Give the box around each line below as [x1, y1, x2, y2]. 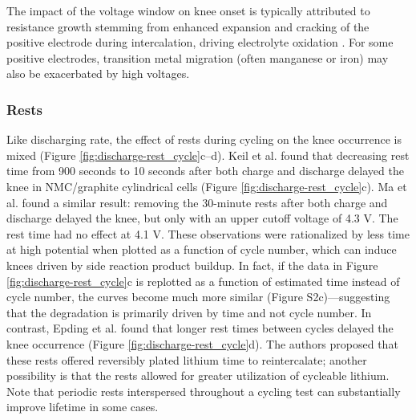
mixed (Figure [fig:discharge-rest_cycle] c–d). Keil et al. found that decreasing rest [6, 146, 410, 163]
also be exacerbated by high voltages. [6, 65, 190, 82]
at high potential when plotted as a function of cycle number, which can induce [6, 241, 397, 258]
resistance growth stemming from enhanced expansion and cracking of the [6, 18, 370, 35]
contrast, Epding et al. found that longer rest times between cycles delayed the [6, 320, 394, 336]
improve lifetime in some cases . [6, 398, 159, 415]
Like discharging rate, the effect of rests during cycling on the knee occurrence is [6, 131, 402, 148]
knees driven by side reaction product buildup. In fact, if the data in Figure [6, 256, 378, 273]
